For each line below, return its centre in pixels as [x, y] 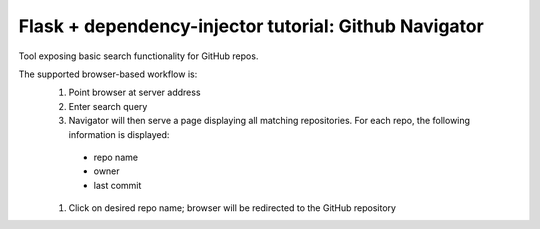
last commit [117, 185]
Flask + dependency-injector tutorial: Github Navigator [251, 26]
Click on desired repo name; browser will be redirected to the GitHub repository [232, 208]
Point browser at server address [134, 92]
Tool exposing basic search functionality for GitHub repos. [138, 56]
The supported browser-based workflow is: [108, 74]
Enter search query [108, 106]
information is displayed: [119, 134]
